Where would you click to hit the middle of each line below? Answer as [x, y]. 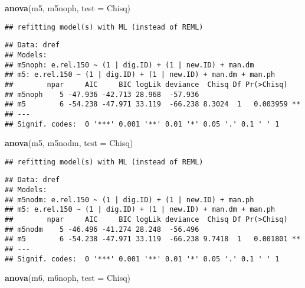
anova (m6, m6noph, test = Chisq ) [68, 278]
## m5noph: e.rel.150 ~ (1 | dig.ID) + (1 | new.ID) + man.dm [129, 65]
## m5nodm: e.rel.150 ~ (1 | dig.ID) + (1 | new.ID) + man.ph [129, 200]
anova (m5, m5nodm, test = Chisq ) [69, 143]
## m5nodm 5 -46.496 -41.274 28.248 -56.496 [102, 229]
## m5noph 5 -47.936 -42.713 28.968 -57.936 [102, 94]
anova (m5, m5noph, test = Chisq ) [68, 8]
